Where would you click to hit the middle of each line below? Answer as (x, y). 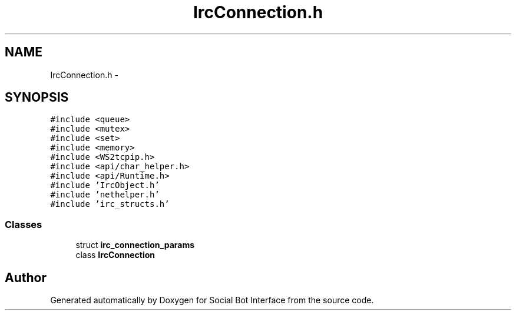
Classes (24, 224)
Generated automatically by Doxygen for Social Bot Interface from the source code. (212, 300)
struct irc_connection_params (135, 245)
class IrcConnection (115, 255)
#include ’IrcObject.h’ (105, 185)
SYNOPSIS (37, 98)
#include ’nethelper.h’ (105, 195)
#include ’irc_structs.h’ (110, 204)
